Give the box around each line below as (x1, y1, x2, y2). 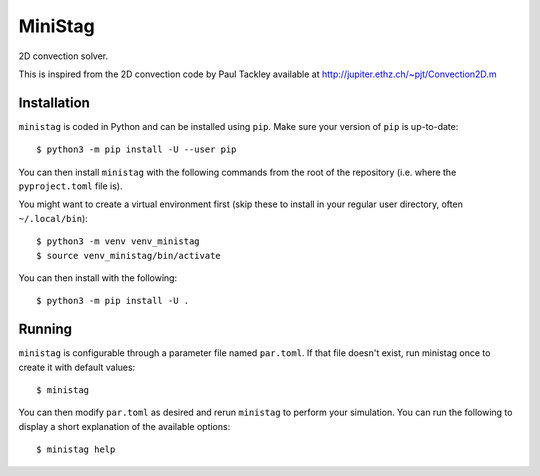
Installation (18, 94, 90, 111)
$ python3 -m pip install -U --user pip (36, 144, 237, 155)
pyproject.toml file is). (18, 180, 123, 192)
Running (18, 321, 73, 338)
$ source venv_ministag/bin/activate (36, 250, 222, 261)
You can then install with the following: (18, 271, 178, 284)
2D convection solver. (18, 50, 109, 62)
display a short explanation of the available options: (18, 420, 231, 432)
